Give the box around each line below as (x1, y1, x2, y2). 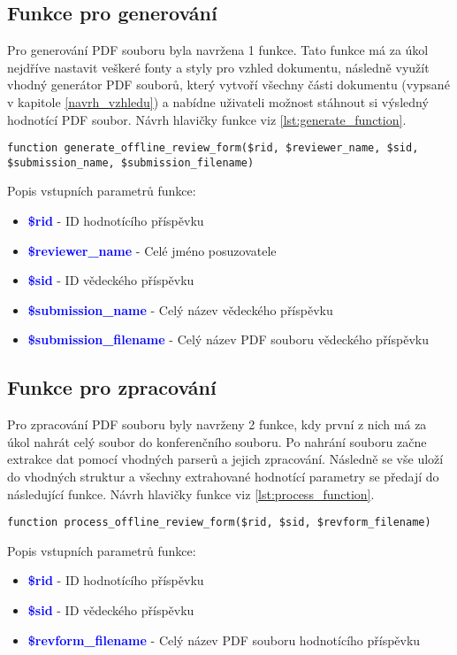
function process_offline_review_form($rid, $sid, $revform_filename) (7, 516, 431, 529)
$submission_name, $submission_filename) (7, 156, 255, 169)
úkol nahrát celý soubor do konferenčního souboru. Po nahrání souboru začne (7, 432, 427, 451)
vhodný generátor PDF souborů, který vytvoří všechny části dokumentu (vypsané (7, 75, 450, 94)
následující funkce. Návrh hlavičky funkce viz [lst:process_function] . (7, 484, 375, 503)
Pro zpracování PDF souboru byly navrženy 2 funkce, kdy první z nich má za (7, 415, 427, 434)
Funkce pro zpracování (7, 374, 217, 401)
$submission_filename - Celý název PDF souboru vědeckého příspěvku (27, 330, 429, 349)
